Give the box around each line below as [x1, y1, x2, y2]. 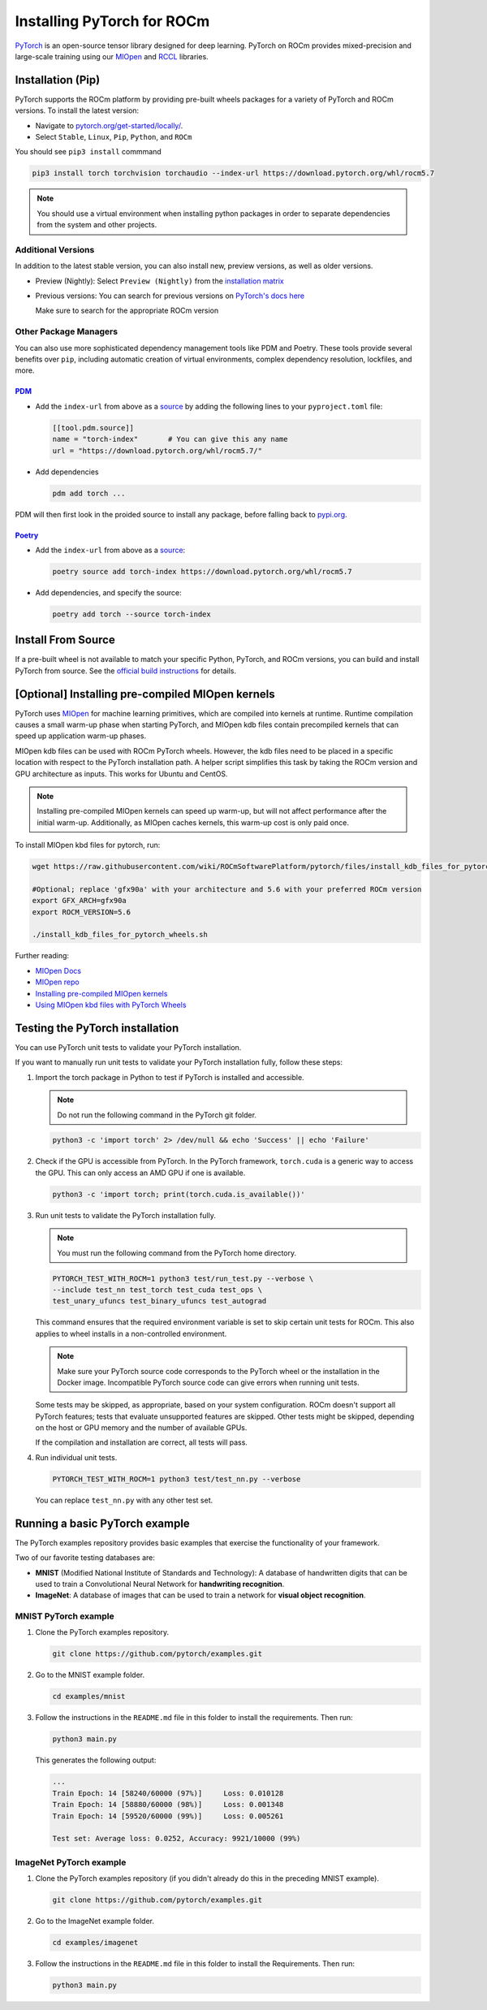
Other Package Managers [15, 326, 118, 337]
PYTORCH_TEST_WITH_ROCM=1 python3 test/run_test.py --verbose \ [52, 1273, 314, 1283]
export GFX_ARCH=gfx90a [32, 896, 127, 906]
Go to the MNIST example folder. [35, 1670, 145, 1680]
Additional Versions [15, 244, 95, 255]
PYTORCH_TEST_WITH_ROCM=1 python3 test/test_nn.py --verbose [52, 1474, 301, 1484]
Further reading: [15, 951, 69, 961]
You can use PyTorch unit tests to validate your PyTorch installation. [15, 1042, 242, 1052]
